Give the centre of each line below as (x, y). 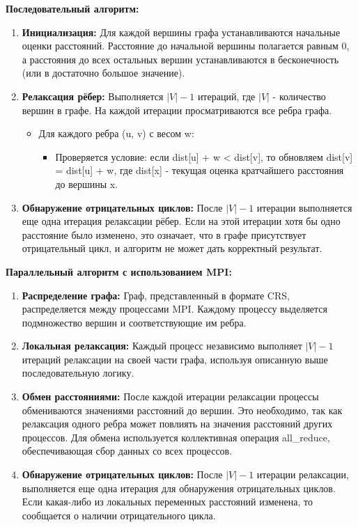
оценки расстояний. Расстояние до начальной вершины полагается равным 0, (186, 46)
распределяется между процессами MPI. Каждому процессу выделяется (175, 309)
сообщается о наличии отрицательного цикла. (119, 515)
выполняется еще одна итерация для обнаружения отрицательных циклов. (179, 488)
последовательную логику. (78, 373)
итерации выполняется (304, 207)
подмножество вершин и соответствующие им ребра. (134, 322)
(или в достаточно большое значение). (103, 73)
